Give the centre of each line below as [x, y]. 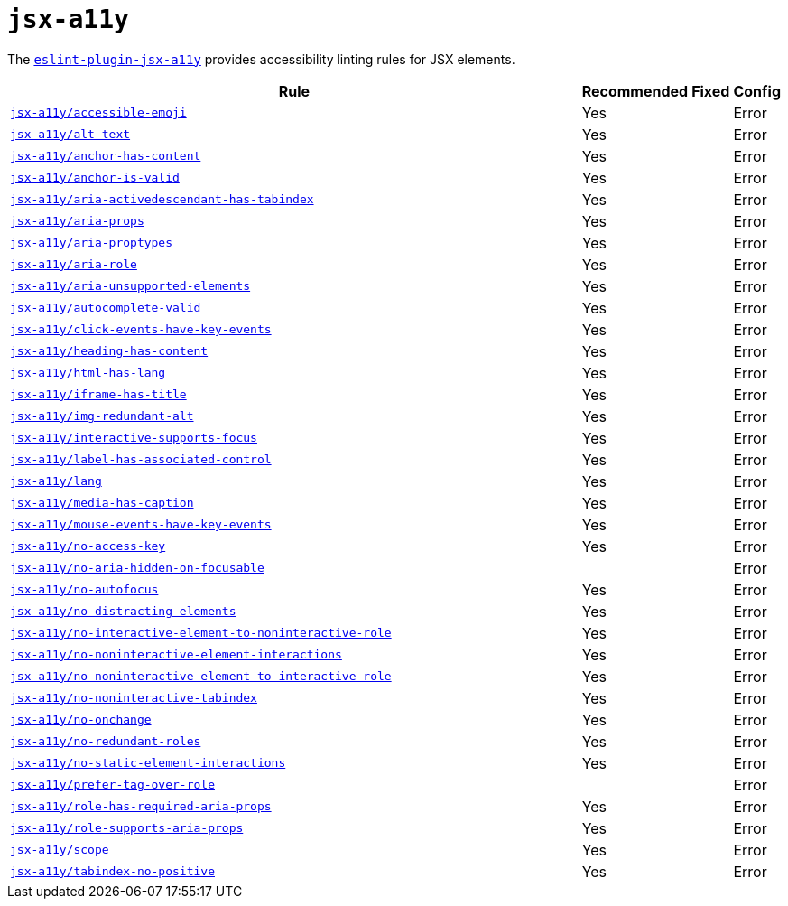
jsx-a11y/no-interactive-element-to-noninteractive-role [201, 633]
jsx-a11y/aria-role [74, 265]
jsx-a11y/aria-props [77, 221]
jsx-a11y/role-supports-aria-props [127, 828]
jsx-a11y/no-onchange [81, 720]
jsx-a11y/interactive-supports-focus [134, 438]
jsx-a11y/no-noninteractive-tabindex [134, 698]
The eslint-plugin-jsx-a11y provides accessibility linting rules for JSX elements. [261, 59]
